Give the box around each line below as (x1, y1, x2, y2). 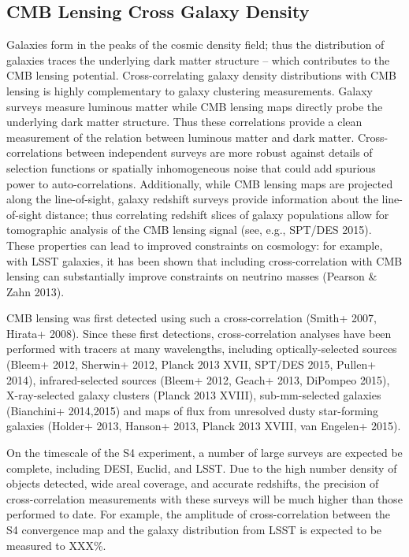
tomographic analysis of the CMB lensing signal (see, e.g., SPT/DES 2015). (6, 221, 372, 238)
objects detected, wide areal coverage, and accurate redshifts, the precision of (6, 475, 379, 492)
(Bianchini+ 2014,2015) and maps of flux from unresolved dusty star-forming (6, 402, 379, 418)
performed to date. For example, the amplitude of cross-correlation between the (6, 506, 391, 522)
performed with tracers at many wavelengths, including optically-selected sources (6, 340, 397, 357)
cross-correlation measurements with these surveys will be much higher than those (6, 490, 403, 507)
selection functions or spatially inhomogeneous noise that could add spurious (6, 159, 376, 176)
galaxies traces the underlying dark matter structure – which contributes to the (6, 51, 390, 68)
